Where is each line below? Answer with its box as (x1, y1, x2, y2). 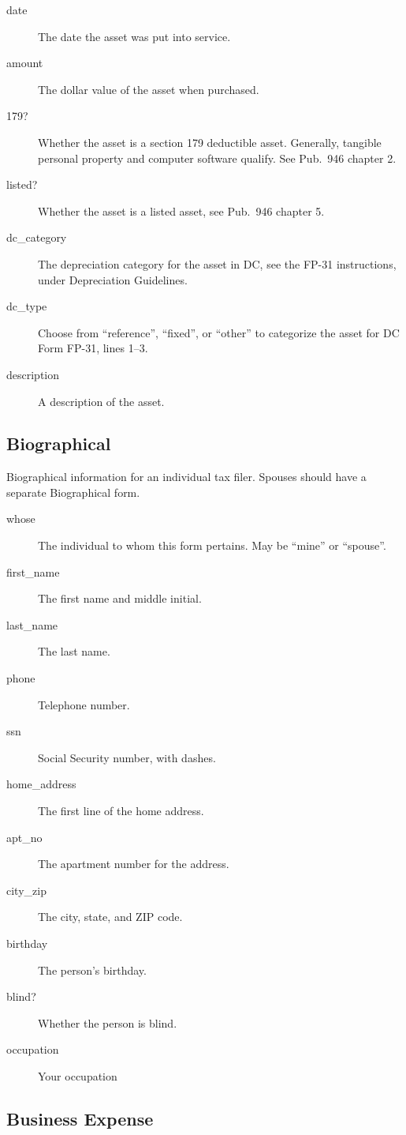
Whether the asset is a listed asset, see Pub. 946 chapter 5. (38, 202, 325, 219)
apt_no (6, 829, 43, 845)
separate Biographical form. (6, 483, 140, 500)
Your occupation (38, 1067, 117, 1084)
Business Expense (6, 1106, 154, 1130)
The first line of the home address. (38, 802, 204, 819)
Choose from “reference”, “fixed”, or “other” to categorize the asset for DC (38, 324, 400, 340)
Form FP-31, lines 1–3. (38, 340, 148, 356)
